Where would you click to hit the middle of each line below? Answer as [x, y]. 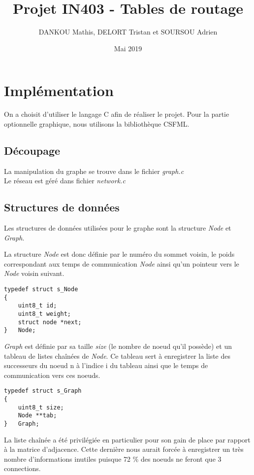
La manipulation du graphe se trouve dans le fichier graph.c [94, 171]
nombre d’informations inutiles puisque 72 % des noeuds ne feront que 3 [113, 458]
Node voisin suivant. [34, 273]
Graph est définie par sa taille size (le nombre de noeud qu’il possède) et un [118, 346]
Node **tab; [37, 416]
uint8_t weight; [45, 314]
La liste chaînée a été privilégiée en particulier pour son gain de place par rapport [127, 439]
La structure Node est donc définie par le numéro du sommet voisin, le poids [119, 254]
